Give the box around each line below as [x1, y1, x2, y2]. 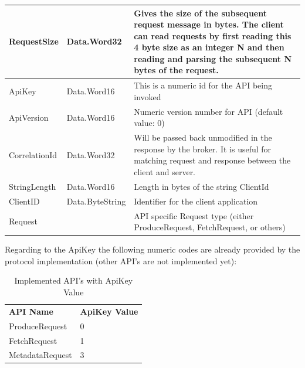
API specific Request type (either [134, 209, 254, 222]
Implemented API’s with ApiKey [14, 274, 133, 287]
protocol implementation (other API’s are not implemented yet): [5, 254, 237, 267]
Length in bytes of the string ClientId [134, 180, 269, 192]
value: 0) [134, 117, 165, 129]
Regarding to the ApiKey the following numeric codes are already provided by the [5, 243, 300, 255]
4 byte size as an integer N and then [134, 41, 284, 53]
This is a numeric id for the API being [134, 79, 272, 91]
